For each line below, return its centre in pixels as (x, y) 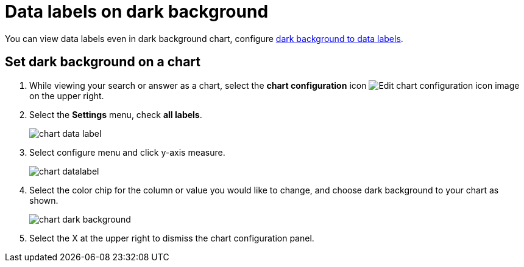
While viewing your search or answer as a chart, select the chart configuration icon (198, 85)
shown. (44, 200)
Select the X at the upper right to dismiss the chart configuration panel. (172, 238)
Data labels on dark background (137, 12)
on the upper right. (67, 95)
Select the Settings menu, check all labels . (116, 114)
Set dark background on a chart (103, 62)
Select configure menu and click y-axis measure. (127, 152)
